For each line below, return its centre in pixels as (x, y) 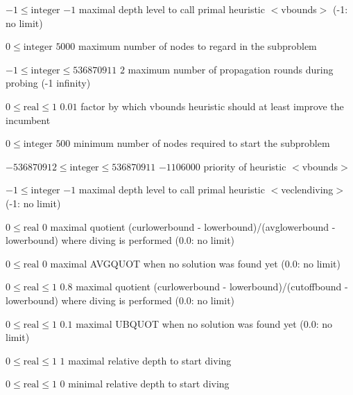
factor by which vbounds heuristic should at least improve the (212, 106)
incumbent (28, 120)
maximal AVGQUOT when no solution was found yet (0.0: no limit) (195, 263)
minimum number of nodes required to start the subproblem (202, 143)
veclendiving (307, 190)
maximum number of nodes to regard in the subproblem (198, 46)
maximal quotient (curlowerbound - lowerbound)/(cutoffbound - (212, 287)
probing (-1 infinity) (48, 83)
